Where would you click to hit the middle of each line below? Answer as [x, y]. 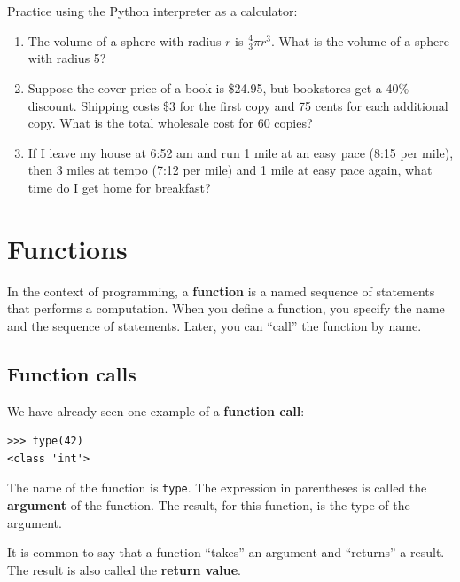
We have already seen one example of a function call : [156, 410]
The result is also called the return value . [124, 569]
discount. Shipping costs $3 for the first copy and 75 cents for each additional [238, 105]
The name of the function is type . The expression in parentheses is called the [217, 488]
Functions [67, 248]
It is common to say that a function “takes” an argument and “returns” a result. [226, 552]
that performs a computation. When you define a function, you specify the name [226, 308]
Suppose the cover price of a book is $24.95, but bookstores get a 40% [218, 88]
